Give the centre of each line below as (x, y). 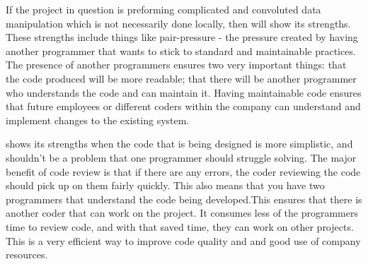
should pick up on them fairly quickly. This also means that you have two (165, 185)
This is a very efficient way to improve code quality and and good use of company (183, 240)
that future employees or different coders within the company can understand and (183, 106)
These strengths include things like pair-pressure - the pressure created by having (182, 37)
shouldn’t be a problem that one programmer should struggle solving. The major (181, 157)
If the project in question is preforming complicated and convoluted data (163, 9)
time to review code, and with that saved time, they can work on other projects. (180, 226)
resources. (27, 254)
